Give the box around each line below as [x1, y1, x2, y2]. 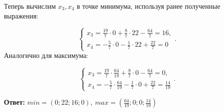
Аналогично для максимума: [4, 50, 89, 60]
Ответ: [4, 97, 25, 107]
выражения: [4, 10, 39, 20]
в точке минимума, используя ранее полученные [77, 1, 221, 11]
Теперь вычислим [4, 1, 56, 11]
